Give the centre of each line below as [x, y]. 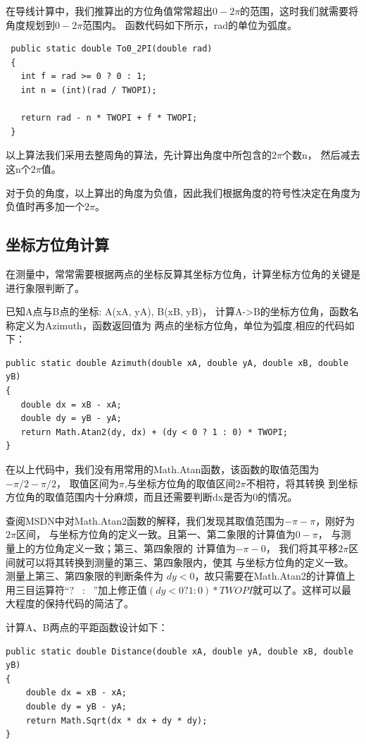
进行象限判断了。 [45, 287]
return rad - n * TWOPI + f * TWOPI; [109, 118]
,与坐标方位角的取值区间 [180, 483]
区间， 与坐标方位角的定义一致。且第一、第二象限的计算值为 [156, 534]
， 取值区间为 [88, 483]
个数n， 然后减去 [321, 155]
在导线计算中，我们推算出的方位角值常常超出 [109, 11]
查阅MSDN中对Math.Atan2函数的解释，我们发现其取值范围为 [145, 520]
